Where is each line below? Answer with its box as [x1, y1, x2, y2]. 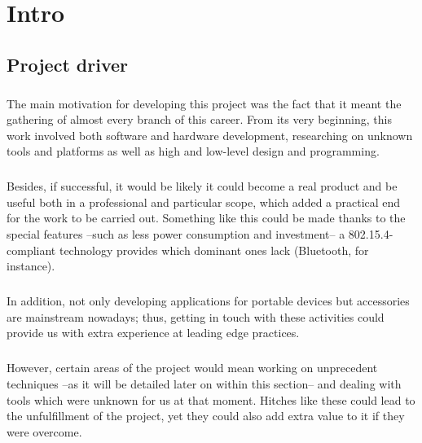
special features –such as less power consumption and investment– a [7, 226, 345, 243]
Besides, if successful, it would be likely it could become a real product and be [7, 178, 398, 195]
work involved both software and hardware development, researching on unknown [7, 126, 413, 143]
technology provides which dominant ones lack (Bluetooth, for [59, 241, 369, 258]
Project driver [7, 51, 128, 77]
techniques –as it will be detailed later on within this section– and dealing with [7, 375, 402, 392]
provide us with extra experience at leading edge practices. [7, 324, 300, 341]
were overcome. [7, 423, 82, 440]
